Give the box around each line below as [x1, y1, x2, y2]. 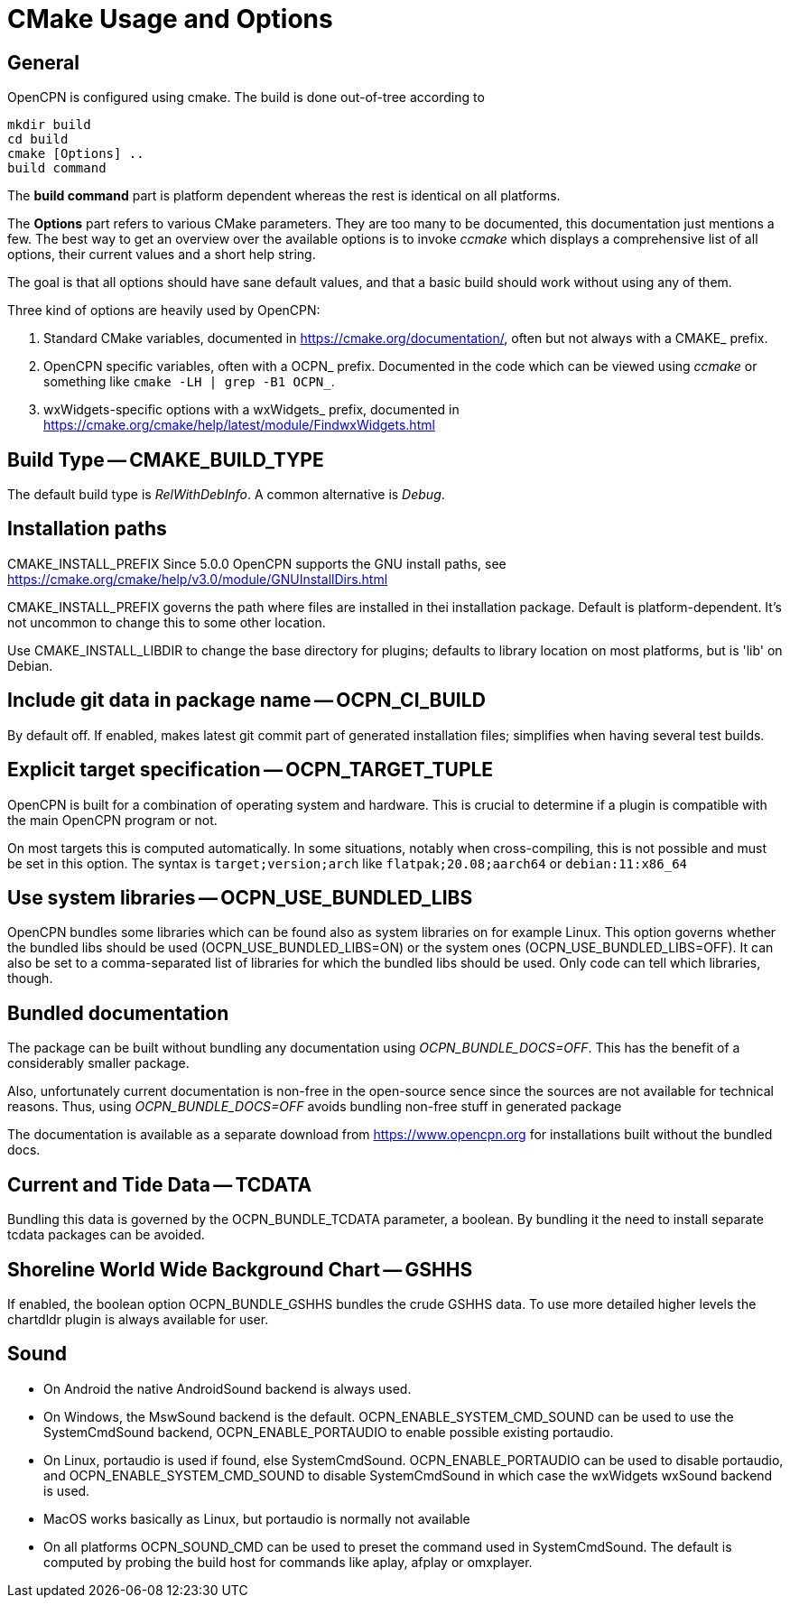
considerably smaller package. [7, 1055, 190, 1072]
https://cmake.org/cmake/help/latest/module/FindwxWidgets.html [43, 417, 435, 433]
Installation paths [7, 517, 167, 541]
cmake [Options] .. [7, 146, 144, 162]
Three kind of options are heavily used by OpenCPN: [7, 302, 321, 319]
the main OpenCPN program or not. [7, 812, 218, 828]
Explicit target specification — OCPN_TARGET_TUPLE [7, 758, 494, 782]
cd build [7, 132, 69, 147]
